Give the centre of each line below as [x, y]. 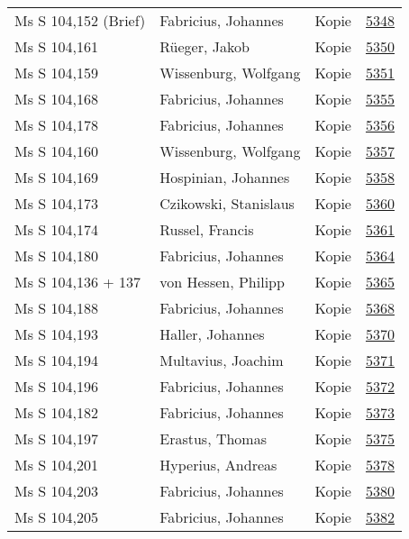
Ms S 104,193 [56, 334]
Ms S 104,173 [56, 203]
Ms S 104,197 [56, 439]
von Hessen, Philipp [222, 282]
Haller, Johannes [212, 334]
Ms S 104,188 [56, 308]
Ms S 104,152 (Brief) [80, 20]
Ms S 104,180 [56, 256]
